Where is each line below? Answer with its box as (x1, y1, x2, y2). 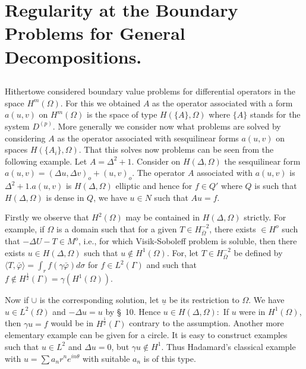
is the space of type (87, 108, 157, 121)
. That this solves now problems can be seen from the (78, 143, 274, 156)
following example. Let (5, 154, 87, 167)
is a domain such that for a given (56, 222, 177, 235)
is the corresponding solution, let (39, 294, 159, 306)
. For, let (166, 246, 199, 258)
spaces (5, 143, 28, 156)
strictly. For (244, 211, 286, 223)
